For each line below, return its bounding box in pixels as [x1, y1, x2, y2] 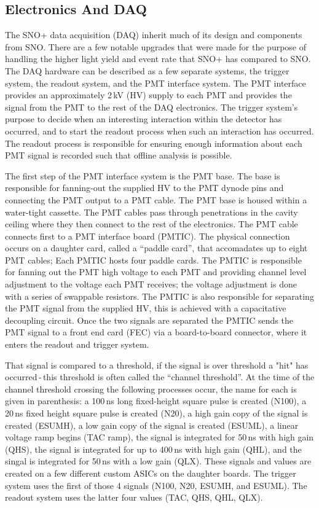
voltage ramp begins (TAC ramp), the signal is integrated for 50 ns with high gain [5, 431, 314, 444]
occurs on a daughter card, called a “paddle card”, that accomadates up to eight [5, 241, 308, 254]
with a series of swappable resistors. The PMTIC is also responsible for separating [5, 289, 314, 302]
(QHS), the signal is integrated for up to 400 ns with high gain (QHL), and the [5, 442, 302, 455]
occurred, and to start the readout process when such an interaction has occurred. [5, 124, 314, 137]
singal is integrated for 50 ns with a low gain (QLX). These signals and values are [5, 455, 312, 467]
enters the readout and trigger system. [5, 338, 149, 351]
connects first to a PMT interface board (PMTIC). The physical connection [5, 229, 290, 242]
